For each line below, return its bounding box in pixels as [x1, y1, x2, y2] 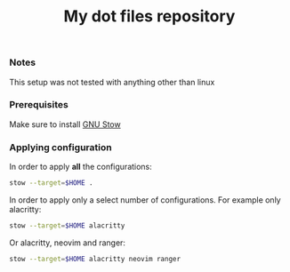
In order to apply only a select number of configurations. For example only [9, 195, 282, 205]
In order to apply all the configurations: [9, 162, 153, 172]
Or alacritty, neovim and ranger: [9, 237, 126, 248]
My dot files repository [63, 6, 236, 27]
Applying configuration [9, 140, 113, 153]
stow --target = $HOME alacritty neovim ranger [9, 254, 181, 263]
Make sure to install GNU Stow [9, 118, 122, 130]
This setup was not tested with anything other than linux [9, 76, 215, 87]
